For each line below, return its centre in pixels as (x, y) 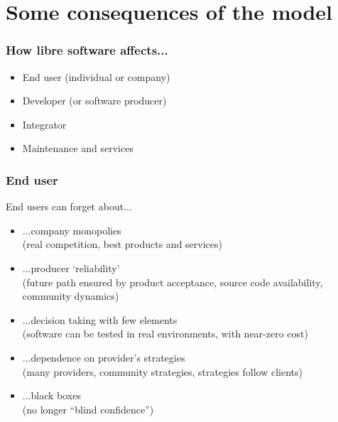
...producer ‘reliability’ (71, 267)
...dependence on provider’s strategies (104, 357)
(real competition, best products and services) (122, 244)
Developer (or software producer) (94, 101)
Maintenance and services (78, 148)
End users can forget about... (69, 206)
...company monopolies (72, 230)
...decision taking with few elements (100, 319)
